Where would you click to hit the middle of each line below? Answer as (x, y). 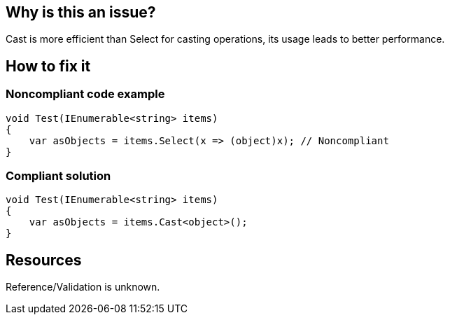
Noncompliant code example (85, 94)
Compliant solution (58, 176)
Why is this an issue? (81, 12)
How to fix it (48, 66)
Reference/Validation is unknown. (83, 287)
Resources (44, 260)
